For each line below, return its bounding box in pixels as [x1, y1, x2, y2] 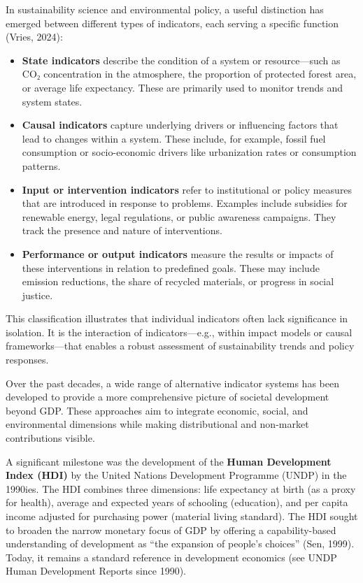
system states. [22, 94, 83, 108]
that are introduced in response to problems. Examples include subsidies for [22, 196, 348, 210]
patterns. [22, 158, 61, 173]
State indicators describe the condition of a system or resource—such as [22, 52, 341, 67]
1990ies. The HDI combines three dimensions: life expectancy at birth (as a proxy [6, 481, 356, 496]
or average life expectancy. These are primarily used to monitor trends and [22, 80, 343, 94]
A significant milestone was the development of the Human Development [6, 454, 332, 468]
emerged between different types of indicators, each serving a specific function [6, 15, 339, 30]
